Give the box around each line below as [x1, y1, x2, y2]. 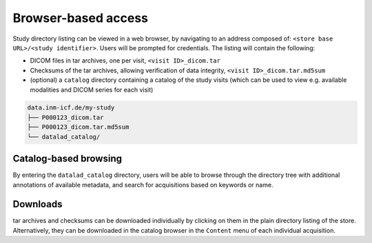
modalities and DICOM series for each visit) [30, 85, 154, 94]
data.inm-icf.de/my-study [27, 104, 115, 112]
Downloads [12, 198, 63, 210]
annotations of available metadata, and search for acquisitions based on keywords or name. [12, 180, 273, 189]
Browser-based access [12, 10, 148, 25]
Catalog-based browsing [12, 153, 123, 165]
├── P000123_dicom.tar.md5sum [27, 123, 130, 131]
